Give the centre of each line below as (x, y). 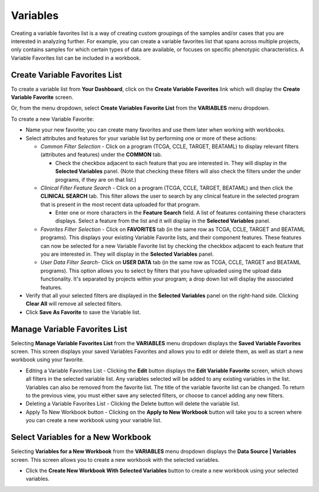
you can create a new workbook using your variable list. (94, 420)
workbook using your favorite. (48, 360)
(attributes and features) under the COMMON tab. (101, 155)
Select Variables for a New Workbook (81, 437)
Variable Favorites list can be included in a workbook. (76, 58)
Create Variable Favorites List (66, 75)
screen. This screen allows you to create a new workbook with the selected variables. (115, 459)
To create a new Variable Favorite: (52, 119)
